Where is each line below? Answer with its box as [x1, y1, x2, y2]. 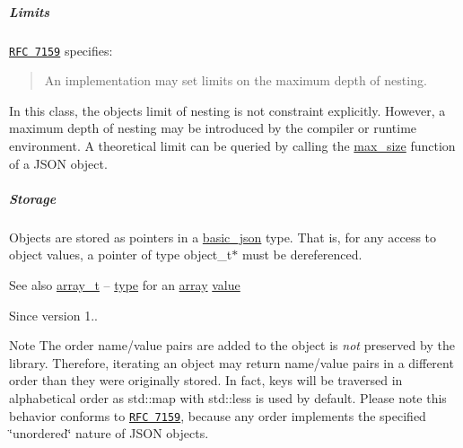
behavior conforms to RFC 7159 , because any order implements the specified [9, 406, 426, 425]
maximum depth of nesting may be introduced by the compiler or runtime [9, 119, 417, 137]
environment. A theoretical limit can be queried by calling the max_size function [9, 136, 456, 154]
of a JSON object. [9, 154, 108, 172]
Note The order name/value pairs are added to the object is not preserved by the [9, 336, 455, 355]
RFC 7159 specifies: [9, 40, 113, 59]
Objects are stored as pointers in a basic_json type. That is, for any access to [9, 227, 437, 246]
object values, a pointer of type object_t [9, 245, 232, 264]
